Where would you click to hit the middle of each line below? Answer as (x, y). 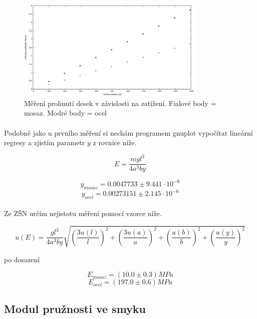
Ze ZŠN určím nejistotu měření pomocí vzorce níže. (83, 213)
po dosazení (22, 259)
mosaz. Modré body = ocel (66, 113)
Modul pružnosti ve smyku (75, 308)
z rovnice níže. (115, 142)
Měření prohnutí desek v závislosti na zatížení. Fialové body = (120, 103)
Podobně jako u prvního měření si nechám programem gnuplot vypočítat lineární (128, 132)
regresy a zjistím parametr (45, 142)
